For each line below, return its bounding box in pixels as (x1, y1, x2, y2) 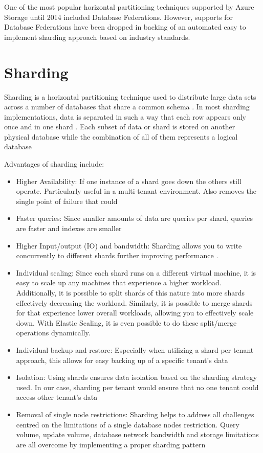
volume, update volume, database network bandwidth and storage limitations (16, 429, 259, 440)
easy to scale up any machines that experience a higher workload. (16, 277, 222, 288)
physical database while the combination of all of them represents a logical (4, 131, 238, 142)
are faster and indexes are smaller (16, 223, 122, 234)
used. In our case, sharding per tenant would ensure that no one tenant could (16, 381, 259, 392)
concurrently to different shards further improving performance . (16, 250, 218, 261)
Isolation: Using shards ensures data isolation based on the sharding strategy (16, 372, 257, 382)
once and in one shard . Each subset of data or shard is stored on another (4, 121, 235, 132)
